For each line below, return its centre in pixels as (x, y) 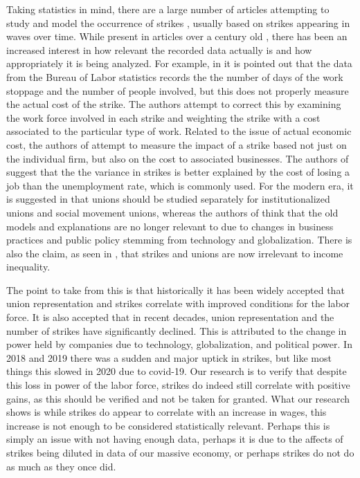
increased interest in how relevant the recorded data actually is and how (159, 49)
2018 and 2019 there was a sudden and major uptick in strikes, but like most (169, 357)
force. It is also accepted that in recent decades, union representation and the (170, 317)
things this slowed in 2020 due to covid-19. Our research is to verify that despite (177, 371)
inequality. (28, 267)
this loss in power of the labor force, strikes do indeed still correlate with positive (178, 385)
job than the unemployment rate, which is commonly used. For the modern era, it (180, 185)
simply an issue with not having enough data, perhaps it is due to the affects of (175, 439)
